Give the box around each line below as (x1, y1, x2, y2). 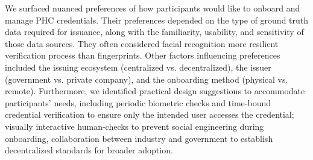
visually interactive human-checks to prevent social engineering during (5, 120, 264, 132)
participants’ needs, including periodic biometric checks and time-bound (5, 96, 271, 109)
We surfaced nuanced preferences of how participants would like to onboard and (5, 2, 300, 14)
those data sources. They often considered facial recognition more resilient (5, 37, 279, 50)
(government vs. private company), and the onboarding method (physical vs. (5, 72, 288, 85)
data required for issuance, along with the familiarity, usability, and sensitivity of (5, 25, 304, 38)
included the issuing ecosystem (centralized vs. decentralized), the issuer (5, 60, 271, 73)
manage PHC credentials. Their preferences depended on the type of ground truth (5, 13, 309, 26)
